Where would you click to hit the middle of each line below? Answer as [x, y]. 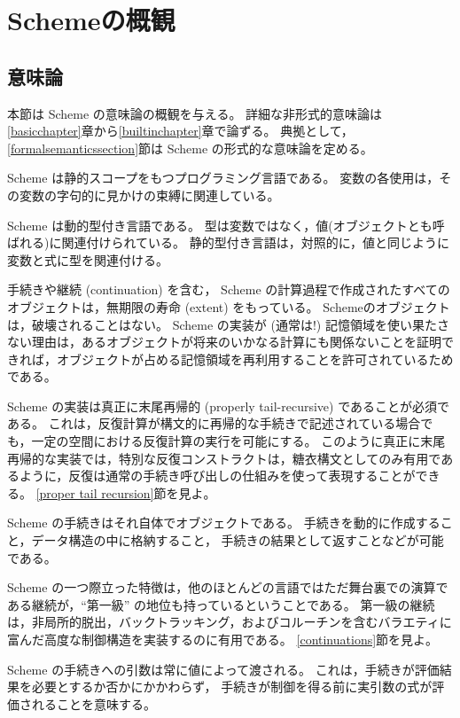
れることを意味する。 [94, 703]
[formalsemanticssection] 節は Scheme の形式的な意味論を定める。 [190, 148]
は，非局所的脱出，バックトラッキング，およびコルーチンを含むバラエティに [230, 622]
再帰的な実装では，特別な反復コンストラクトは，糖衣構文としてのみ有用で [224, 458]
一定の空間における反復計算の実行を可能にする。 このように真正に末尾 [238, 441]
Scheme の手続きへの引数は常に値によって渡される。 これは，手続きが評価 [223, 669]
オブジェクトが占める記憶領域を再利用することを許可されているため [255, 359]
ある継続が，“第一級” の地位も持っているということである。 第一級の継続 [221, 604]
